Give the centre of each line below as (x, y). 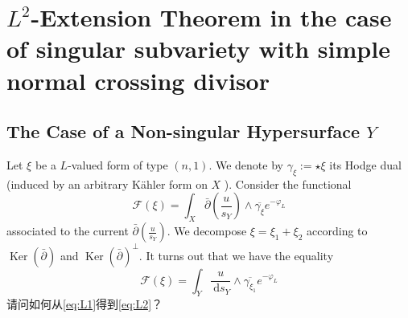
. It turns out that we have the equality (236, 255)
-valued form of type (118, 164)
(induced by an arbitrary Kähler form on (107, 183)
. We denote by (246, 164)
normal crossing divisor (138, 80)
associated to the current (68, 231)
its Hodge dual (365, 164)
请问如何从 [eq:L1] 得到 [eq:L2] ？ (85, 304)
